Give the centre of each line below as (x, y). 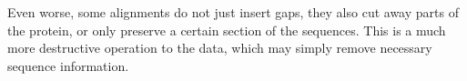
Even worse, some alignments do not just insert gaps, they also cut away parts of (233, 12)
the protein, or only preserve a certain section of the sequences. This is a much (227, 30)
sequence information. (68, 65)
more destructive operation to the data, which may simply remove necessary (220, 48)
